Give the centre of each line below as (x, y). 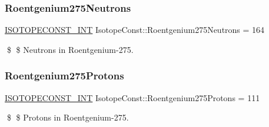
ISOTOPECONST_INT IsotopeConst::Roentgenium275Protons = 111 (132, 97)
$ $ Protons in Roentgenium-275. (68, 117)
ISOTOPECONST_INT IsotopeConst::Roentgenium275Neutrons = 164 (135, 30)
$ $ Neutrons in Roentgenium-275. (70, 49)
